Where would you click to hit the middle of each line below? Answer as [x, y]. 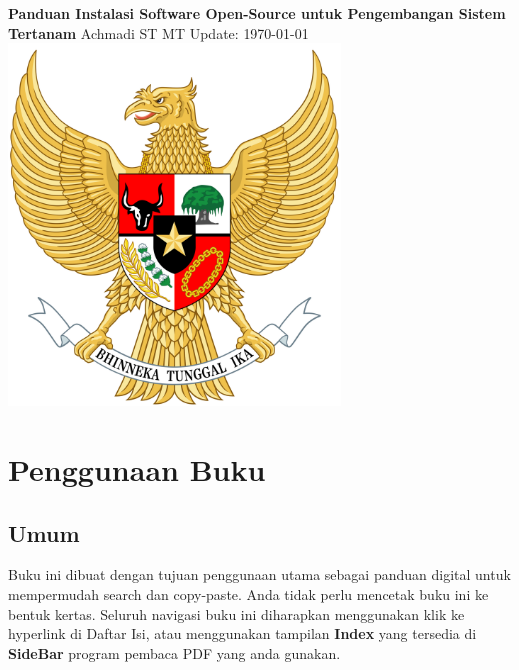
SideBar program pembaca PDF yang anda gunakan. [174, 652]
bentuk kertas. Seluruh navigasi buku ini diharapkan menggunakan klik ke [236, 613]
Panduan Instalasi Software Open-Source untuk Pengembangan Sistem [257, 13]
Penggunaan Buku [137, 469]
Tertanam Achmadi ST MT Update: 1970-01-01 [158, 32]
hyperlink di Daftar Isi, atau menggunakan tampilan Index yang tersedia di [242, 633]
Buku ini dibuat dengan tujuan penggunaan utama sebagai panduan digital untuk [259, 574]
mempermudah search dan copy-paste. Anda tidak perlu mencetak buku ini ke [248, 594]
